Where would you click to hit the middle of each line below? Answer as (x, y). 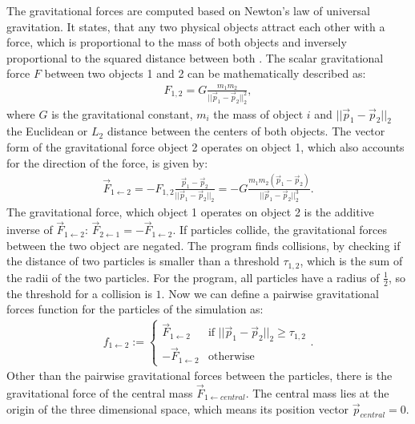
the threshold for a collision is (79, 293)
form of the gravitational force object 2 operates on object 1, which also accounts (205, 147)
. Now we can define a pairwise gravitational (270, 293)
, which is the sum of (351, 261)
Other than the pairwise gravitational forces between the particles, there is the (199, 376)
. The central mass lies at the (317, 392)
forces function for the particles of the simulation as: (135, 309)
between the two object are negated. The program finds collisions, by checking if (203, 245)
